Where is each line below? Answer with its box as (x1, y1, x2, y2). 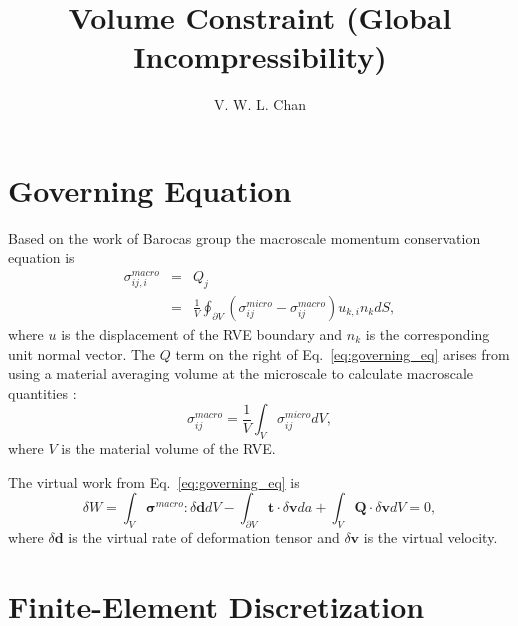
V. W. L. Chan (214, 94, 306, 115)
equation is (8, 247, 75, 268)
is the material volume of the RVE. (61, 438, 276, 459)
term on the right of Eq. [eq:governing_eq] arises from (175, 343, 510, 364)
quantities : (8, 382, 77, 403)
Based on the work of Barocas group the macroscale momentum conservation (8, 227, 481, 248)
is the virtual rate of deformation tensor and (68, 527, 340, 548)
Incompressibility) (133, 36, 387, 77)
